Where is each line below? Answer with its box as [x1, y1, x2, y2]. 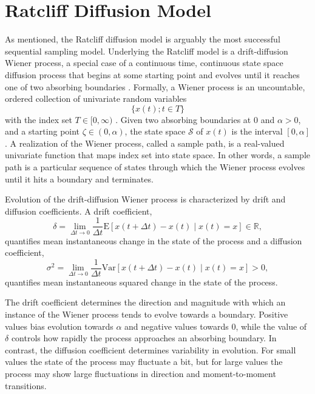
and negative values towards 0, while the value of [124, 319, 307, 332]
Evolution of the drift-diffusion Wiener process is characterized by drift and [5, 193, 286, 205]
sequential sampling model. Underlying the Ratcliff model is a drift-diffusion [5, 44, 288, 57]
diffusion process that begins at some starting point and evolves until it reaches [5, 68, 300, 81]
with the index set [5, 113, 72, 125]
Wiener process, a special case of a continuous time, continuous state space [5, 56, 283, 69]
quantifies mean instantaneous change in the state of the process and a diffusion [5, 234, 302, 247]
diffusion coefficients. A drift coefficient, [5, 204, 152, 217]
